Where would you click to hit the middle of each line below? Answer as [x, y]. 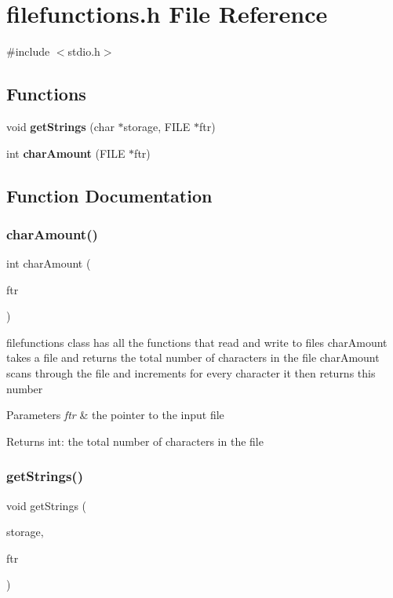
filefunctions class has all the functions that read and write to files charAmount [197, 342]
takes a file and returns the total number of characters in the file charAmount [193, 357]
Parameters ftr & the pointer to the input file [115, 415]
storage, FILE [157, 126]
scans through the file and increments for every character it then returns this [191, 373]
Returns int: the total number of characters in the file [135, 441]
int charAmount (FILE [66, 153]
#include [28, 51]
